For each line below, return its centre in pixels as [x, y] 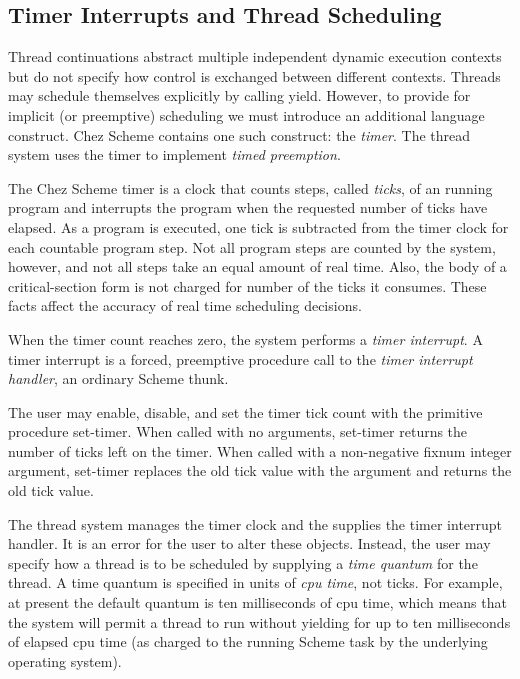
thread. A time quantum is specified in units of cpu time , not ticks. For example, [255, 582]
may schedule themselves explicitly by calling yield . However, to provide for [239, 95]
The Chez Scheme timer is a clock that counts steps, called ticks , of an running [250, 187]
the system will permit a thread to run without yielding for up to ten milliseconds [259, 621]
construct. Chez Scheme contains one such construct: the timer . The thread [239, 134]
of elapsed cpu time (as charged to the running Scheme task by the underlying [248, 641]
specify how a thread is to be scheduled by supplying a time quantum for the [243, 562]
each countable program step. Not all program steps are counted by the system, [252, 246]
